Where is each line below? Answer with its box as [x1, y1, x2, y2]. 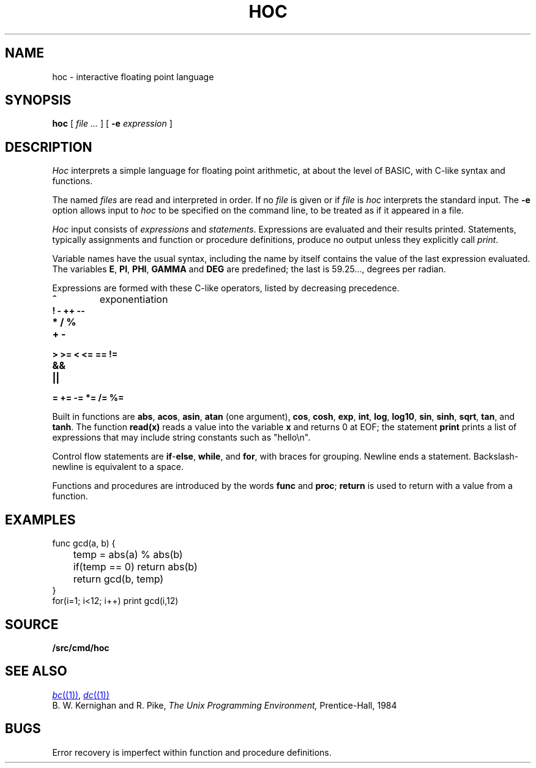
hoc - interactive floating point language [52, 71, 214, 82]
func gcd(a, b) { [52, 538, 116, 549]
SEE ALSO [5, 663, 67, 679]
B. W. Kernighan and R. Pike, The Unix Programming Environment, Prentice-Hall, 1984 [52, 699, 397, 710]
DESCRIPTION [5, 139, 92, 155]
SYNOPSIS [5, 92, 72, 108]
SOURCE [5, 616, 59, 632]
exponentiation [99, 293, 168, 306]
